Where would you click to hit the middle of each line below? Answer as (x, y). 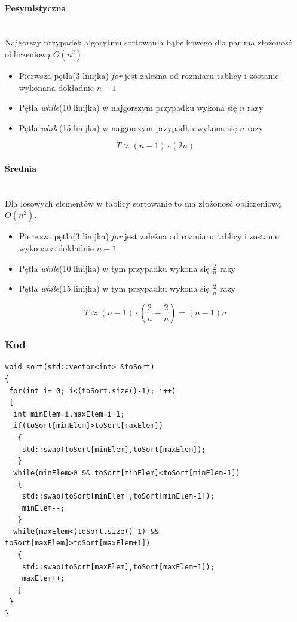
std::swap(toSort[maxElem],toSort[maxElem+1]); (118, 567)
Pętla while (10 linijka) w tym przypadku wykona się (114, 268)
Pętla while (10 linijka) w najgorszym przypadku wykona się (128, 107)
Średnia (21, 168)
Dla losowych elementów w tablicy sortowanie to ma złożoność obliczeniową (143, 203)
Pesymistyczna (36, 7)
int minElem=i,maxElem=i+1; (69, 414)
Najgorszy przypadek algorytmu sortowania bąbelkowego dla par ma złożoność (148, 42)
